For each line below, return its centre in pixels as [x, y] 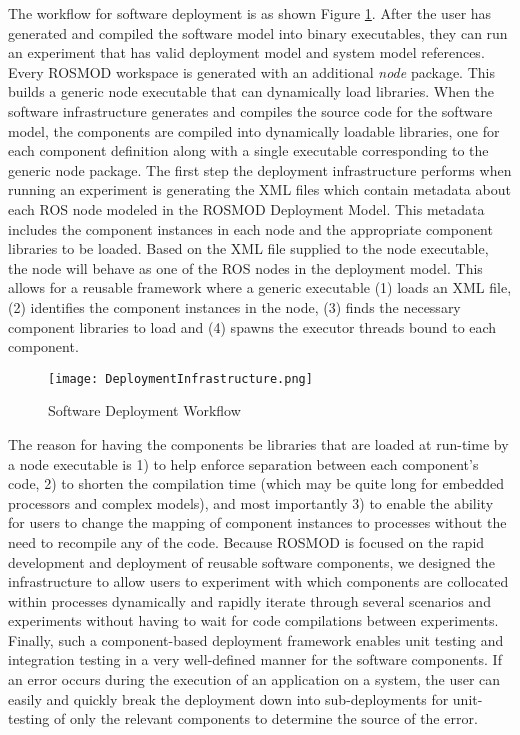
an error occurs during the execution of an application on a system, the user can [254, 679]
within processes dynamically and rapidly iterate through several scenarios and [249, 600]
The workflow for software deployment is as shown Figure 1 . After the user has [250, 13]
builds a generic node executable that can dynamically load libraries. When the [251, 91]
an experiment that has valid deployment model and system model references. [246, 52]
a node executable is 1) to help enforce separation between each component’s [243, 463]
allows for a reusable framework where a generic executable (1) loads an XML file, [260, 287]
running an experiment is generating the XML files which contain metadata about [259, 189]
